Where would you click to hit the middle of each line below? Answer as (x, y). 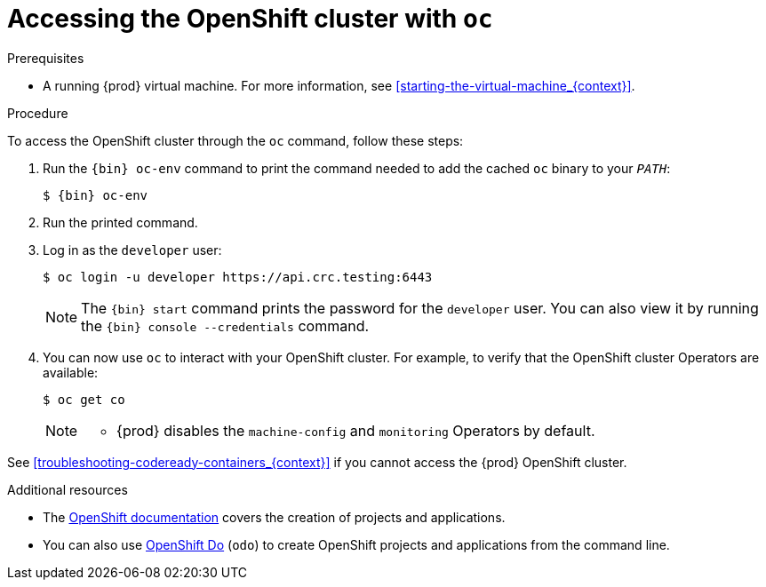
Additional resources (68, 489)
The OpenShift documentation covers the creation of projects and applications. (274, 517)
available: (71, 372)
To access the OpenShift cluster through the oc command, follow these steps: (235, 140)
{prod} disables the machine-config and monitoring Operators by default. (356, 430)
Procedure (38, 113)
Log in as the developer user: (132, 250)
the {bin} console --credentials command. (225, 325)
